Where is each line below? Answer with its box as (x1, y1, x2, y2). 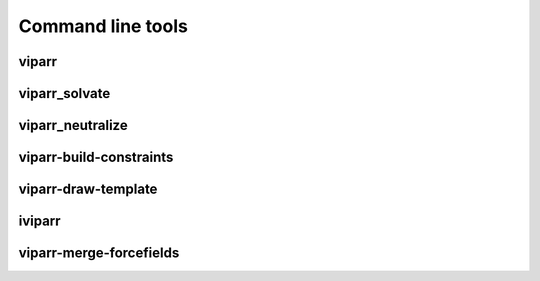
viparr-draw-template (18, 181, 158, 198)
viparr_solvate (18, 85, 111, 102)
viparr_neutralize (18, 117, 129, 134)
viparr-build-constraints (18, 149, 174, 166)
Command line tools (18, 15, 189, 37)
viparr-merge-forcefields (18, 245, 180, 262)
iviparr (18, 213, 61, 230)
